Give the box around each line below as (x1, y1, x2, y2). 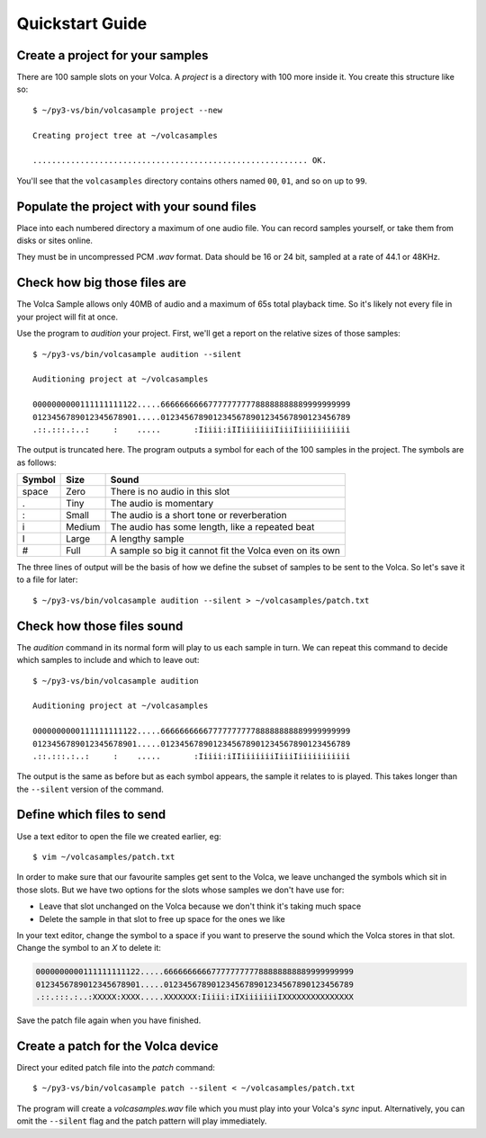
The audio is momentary (110, 497, 214, 510)
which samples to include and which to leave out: (16, 655, 200, 666)
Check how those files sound (16, 618, 184, 633)
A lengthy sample (110, 533, 184, 545)
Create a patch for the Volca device (16, 1038, 219, 1053)
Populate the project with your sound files (16, 199, 256, 214)
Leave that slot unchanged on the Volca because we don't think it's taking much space (39, 901, 362, 912)
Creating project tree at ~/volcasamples (32, 130, 218, 140)
